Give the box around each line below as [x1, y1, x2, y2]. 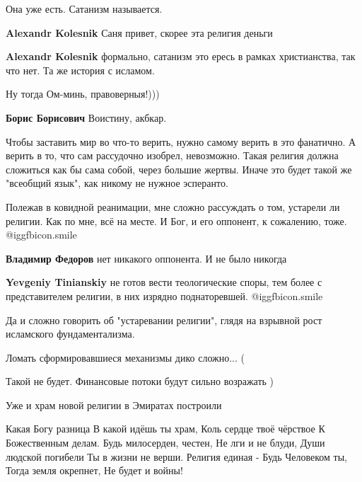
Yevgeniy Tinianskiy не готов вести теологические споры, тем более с [6, 275, 322, 289]
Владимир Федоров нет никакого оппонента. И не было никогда [6, 251, 287, 265]
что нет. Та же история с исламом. [6, 62, 155, 77]
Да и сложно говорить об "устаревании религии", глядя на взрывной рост [6, 312, 322, 327]
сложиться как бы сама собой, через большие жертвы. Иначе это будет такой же [6, 161, 352, 176]
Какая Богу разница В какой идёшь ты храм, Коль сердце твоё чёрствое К [6, 421, 325, 436]
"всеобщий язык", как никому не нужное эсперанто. [6, 176, 228, 190]
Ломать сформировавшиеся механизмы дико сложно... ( [6, 350, 245, 365]
